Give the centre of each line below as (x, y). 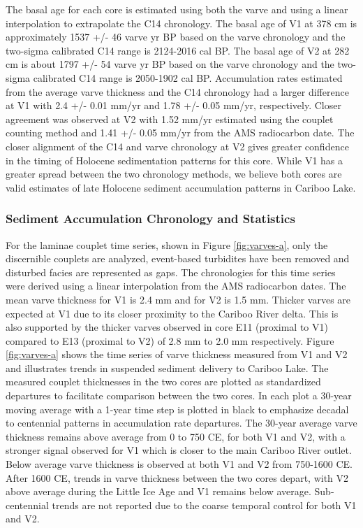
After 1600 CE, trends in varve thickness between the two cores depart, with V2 (177, 477)
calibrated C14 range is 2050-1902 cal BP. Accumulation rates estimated (188, 77)
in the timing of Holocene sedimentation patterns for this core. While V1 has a (175, 160)
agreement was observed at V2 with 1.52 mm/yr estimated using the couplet (170, 119)
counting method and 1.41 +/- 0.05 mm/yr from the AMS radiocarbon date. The (180, 133)
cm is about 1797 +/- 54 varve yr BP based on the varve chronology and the (170, 64)
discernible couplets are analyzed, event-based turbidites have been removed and (178, 258)
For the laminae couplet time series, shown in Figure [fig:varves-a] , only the (167, 244)
